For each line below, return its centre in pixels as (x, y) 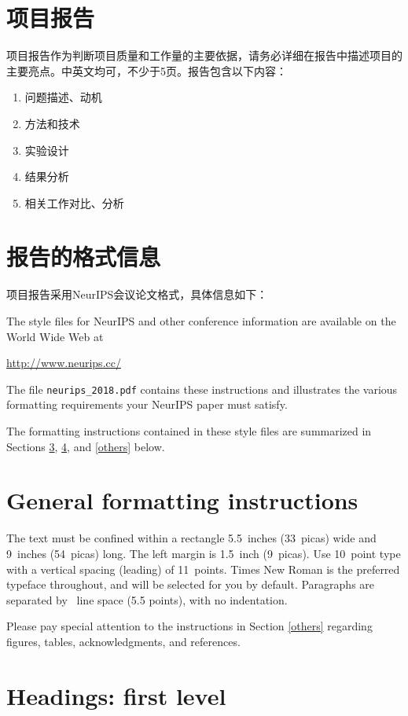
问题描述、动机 (63, 97)
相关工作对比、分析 (74, 202)
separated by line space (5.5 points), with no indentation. (147, 599)
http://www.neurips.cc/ (64, 363)
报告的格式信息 (84, 257)
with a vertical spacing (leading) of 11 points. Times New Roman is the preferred (203, 569)
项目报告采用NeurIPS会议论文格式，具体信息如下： (137, 294)
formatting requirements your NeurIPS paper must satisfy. (147, 404)
